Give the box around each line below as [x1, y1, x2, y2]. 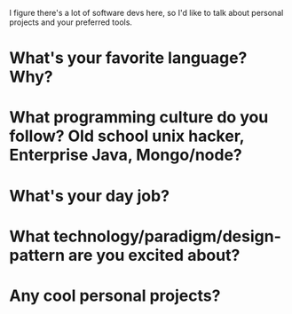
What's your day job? [9, 185, 170, 206]
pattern [9, 245, 65, 265]
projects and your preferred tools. [9, 17, 133, 27]
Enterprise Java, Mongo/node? [9, 145, 242, 165]
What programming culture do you [9, 107, 269, 128]
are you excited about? [67, 245, 241, 265]
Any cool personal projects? [9, 286, 221, 305]
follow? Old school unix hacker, [9, 126, 245, 146]
